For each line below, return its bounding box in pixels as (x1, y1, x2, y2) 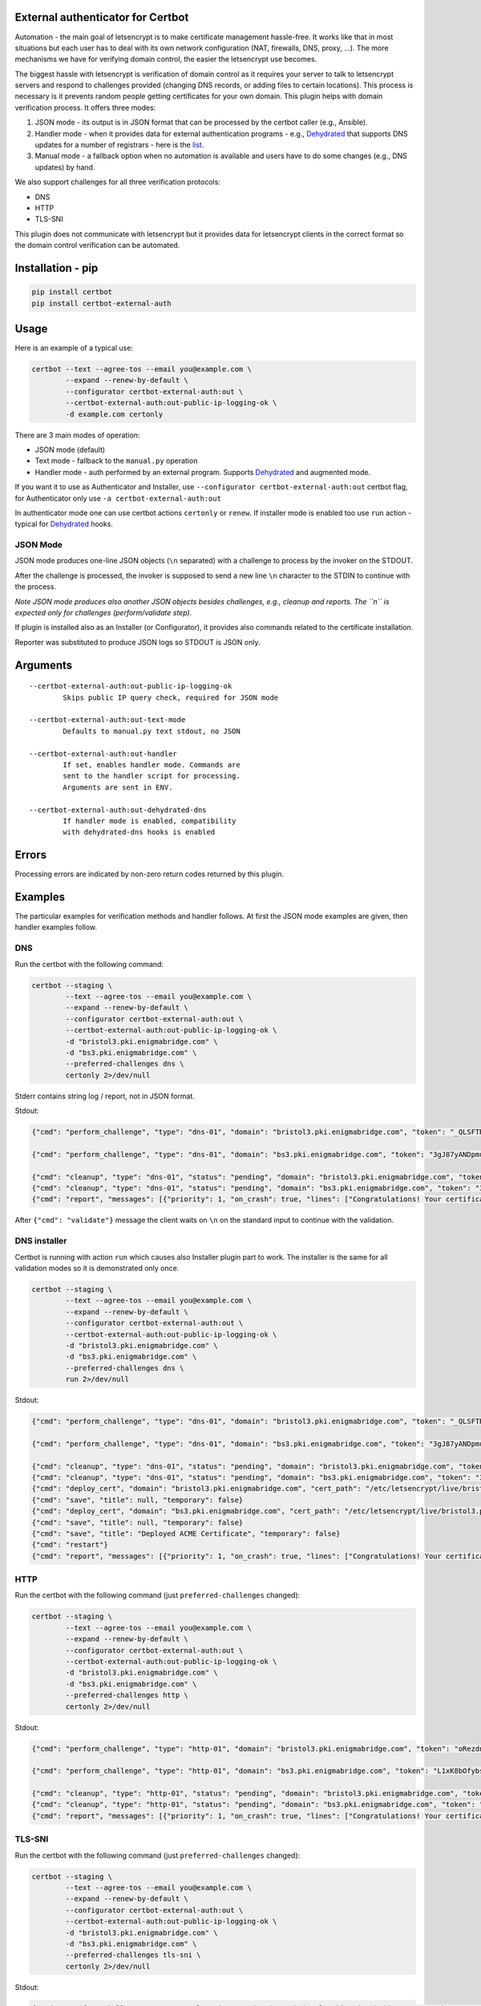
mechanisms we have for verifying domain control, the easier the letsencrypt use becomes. (14, 55, 317, 64)
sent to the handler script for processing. (63, 771, 240, 781)
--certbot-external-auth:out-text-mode (29, 715, 186, 725)
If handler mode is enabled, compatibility (63, 816, 236, 826)
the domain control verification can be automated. (14, 241, 180, 250)
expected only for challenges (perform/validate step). (14, 608, 192, 618)
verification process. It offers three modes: (14, 103, 156, 112)
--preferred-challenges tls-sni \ (65, 1951, 201, 1959)
